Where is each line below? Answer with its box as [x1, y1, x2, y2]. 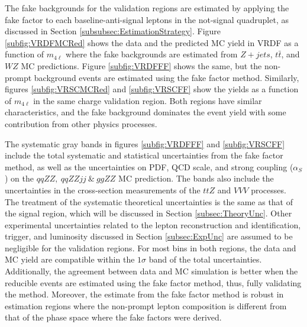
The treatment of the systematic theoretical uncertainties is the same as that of [5, 195, 293, 208]
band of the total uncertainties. [148, 253, 262, 266]
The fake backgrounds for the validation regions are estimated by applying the [5, 2, 289, 14]
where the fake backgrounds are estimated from [66, 48, 238, 60]
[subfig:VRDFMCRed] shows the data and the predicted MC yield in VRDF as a [5, 36, 299, 48]
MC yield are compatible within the [5, 253, 135, 266]
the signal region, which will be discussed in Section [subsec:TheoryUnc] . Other [5, 207, 292, 219]
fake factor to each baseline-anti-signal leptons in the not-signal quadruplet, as [5, 13, 289, 25]
